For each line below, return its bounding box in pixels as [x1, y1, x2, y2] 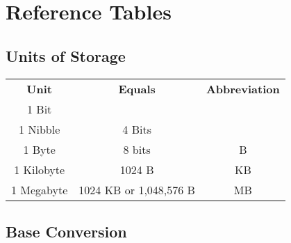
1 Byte [23, 141, 56, 157]
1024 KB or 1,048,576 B [78, 181, 195, 198]
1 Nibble [19, 120, 60, 137]
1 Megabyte [11, 181, 68, 198]
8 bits [123, 141, 151, 157]
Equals [118, 80, 156, 97]
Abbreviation [206, 80, 280, 97]
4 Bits [122, 120, 151, 137]
